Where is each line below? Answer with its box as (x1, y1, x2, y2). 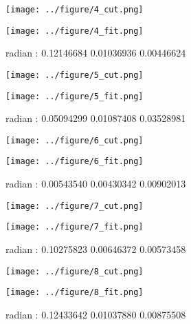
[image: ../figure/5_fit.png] (5, 91, 144, 101)
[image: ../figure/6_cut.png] (5, 135, 144, 145)
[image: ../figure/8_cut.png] (5, 266, 144, 276)
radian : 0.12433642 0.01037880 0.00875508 (5, 307, 186, 321)
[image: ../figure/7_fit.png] (5, 222, 144, 232)
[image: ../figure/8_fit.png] (5, 287, 144, 298)
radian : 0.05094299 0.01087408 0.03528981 (5, 111, 186, 125)
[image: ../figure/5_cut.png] (5, 70, 144, 80)
